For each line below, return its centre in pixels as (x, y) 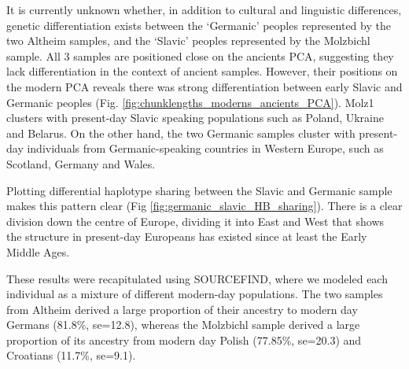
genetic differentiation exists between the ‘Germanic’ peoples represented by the (199, 25)
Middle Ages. (38, 251)
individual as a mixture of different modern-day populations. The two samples (195, 294)
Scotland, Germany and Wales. (81, 163)
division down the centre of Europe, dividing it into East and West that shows (195, 221)
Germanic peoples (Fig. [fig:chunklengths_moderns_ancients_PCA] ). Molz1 (190, 102)
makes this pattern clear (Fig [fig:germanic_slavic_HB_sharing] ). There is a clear (204, 206)
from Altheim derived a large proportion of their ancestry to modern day (182, 309)
